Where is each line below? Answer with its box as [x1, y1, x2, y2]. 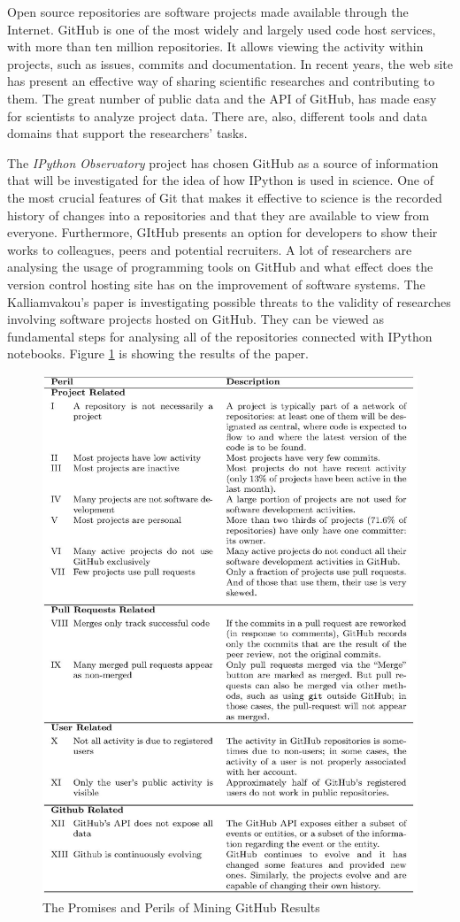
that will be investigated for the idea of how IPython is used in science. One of [7, 171, 433, 189]
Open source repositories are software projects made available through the [7, 3, 409, 20]
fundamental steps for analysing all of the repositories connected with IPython [7, 327, 433, 345]
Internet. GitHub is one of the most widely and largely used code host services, [7, 19, 436, 38]
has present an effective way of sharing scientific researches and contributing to [7, 72, 435, 90]
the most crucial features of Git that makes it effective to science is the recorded [7, 188, 442, 206]
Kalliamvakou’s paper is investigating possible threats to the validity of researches [7, 292, 451, 311]
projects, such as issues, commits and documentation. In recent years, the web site [7, 54, 453, 73]
